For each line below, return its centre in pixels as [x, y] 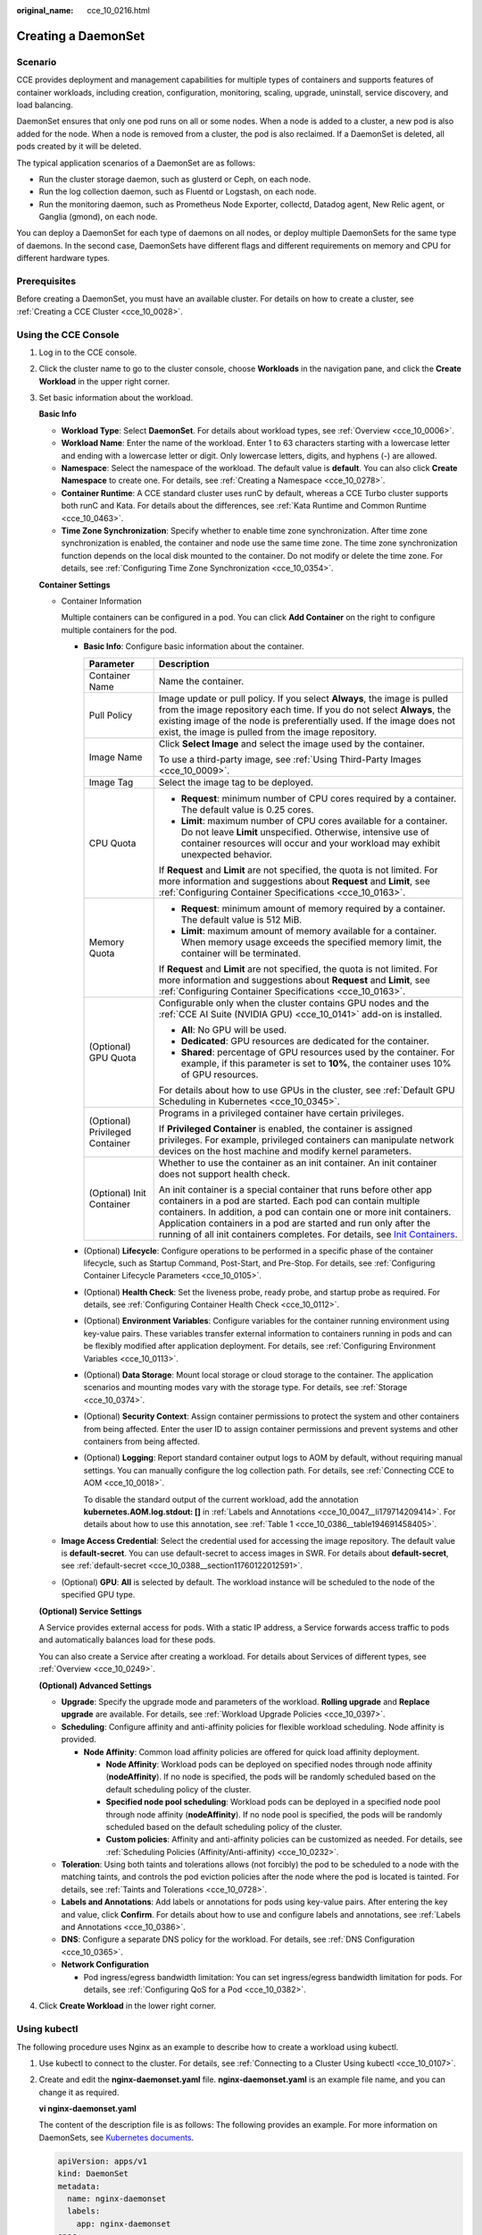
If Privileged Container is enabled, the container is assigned [286, 1128]
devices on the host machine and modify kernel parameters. [285, 1151]
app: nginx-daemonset [124, 2223]
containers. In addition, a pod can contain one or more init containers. [305, 1211]
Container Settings [75, 585]
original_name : [45, 10]
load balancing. [45, 105]
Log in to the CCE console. [88, 352]
